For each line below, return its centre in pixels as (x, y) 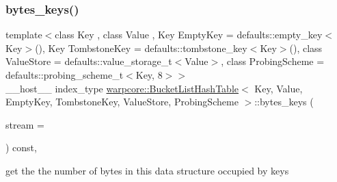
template (24, 35)
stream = (25, 124)
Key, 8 (149, 75)
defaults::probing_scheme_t (65, 75)
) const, (21, 147)
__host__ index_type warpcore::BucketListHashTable (122, 88)
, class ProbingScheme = (273, 61)
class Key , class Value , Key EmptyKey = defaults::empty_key (189, 35)
